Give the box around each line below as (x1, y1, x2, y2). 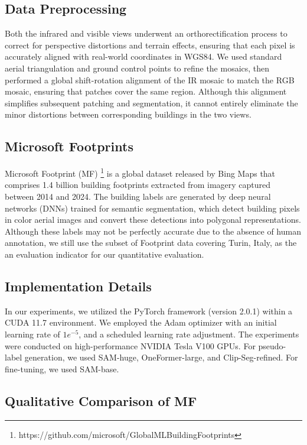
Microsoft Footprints (5, 137, 133, 155)
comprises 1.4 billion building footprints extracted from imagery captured (5, 178, 271, 191)
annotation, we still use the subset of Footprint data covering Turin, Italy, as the (5, 236, 297, 249)
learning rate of (5, 327, 60, 340)
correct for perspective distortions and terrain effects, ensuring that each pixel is (5, 38, 295, 51)
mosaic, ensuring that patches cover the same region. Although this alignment (5, 85, 287, 98)
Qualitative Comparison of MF (5, 391, 197, 410)
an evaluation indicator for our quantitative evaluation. (5, 248, 204, 260)
